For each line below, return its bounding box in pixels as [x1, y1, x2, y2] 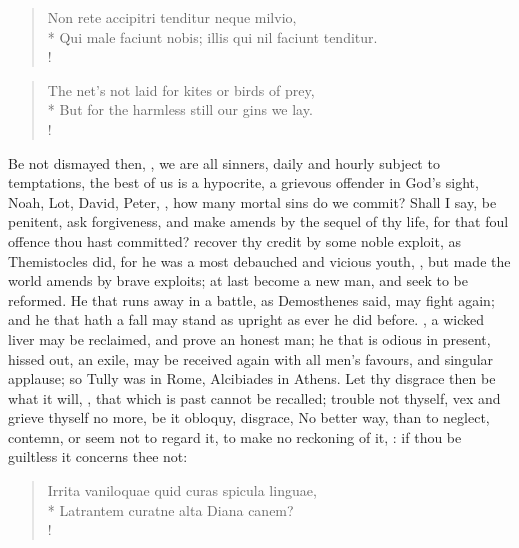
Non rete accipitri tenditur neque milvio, [47, 7, 297, 27]
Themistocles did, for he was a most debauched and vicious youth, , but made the [8, 250, 511, 271]
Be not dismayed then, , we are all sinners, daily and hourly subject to [8, 152, 440, 173]
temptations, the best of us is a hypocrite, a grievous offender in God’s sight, [8, 172, 479, 193]
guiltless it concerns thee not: [8, 446, 188, 467]
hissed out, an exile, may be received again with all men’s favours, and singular [8, 348, 494, 369]
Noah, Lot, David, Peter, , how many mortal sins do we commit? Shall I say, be [8, 191, 497, 212]
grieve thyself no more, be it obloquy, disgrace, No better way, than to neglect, [8, 407, 490, 428]
